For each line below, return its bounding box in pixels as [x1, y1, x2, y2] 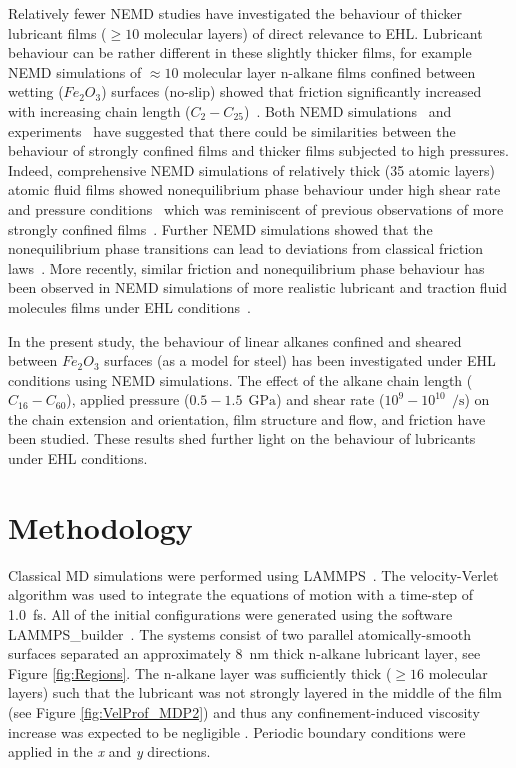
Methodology [8, 506, 193, 547]
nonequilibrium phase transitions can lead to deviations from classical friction [8, 238, 484, 259]
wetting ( [8, 81, 64, 102]
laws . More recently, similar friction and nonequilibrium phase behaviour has [8, 257, 485, 278]
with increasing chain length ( [8, 100, 191, 121]
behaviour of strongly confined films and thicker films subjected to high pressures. [8, 140, 509, 161]
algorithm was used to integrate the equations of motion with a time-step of [8, 584, 474, 605]
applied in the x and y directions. [8, 741, 211, 762]
